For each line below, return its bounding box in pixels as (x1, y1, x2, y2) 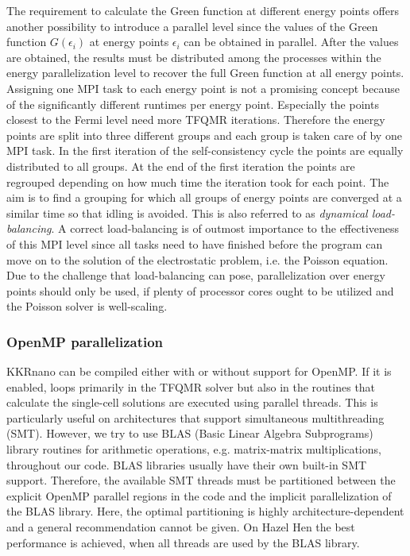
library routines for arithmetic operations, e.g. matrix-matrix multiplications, (6, 441, 381, 458)
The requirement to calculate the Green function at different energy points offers (6, 2, 399, 18)
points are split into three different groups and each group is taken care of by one (6, 126, 402, 143)
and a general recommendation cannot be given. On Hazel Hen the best (6, 519, 355, 535)
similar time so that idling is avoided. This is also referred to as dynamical (6, 204, 368, 221)
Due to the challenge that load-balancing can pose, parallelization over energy (6, 267, 385, 284)
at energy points (89, 33, 169, 50)
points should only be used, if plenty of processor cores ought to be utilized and (6, 282, 394, 299)
